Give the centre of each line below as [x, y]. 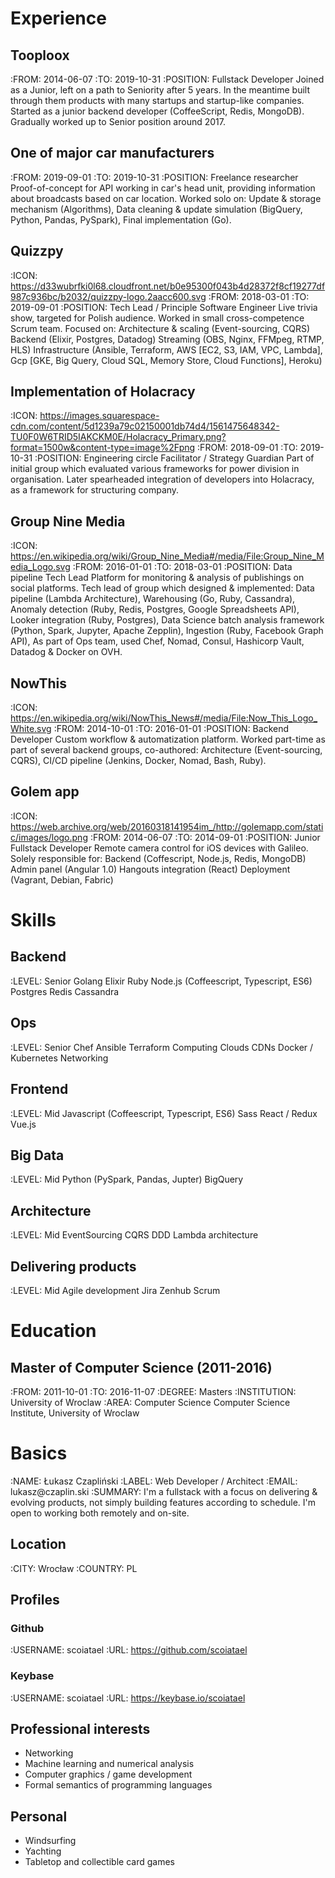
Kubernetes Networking [59, 1058]
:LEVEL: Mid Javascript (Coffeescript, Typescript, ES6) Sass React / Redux [164, 1113]
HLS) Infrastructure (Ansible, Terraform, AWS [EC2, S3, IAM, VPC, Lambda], [166, 349]
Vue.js [23, 1124]
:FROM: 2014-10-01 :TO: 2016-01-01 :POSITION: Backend [171, 729]
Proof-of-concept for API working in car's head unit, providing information [163, 188]
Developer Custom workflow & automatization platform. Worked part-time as [168, 739]
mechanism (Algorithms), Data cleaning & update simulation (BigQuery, [156, 209]
